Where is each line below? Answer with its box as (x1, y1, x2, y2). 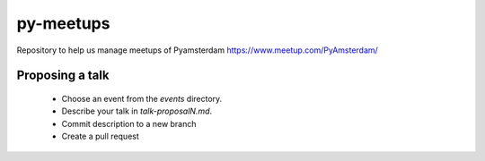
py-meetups (16, 13, 110, 33)
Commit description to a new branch (61, 118, 197, 129)
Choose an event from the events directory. (61, 93, 223, 104)
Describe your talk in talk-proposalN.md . (61, 106, 213, 116)
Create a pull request (61, 131, 139, 142)
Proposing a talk (16, 68, 110, 83)
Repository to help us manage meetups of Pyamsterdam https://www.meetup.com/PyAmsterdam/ (16, 45, 379, 55)
